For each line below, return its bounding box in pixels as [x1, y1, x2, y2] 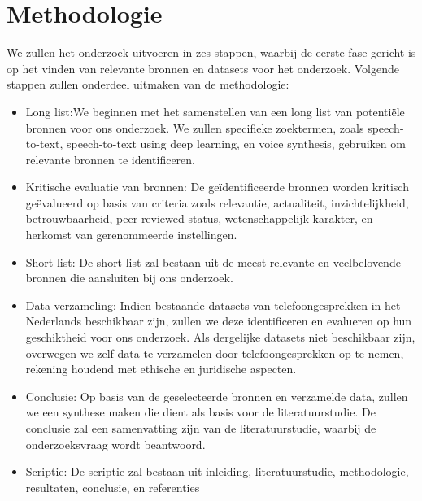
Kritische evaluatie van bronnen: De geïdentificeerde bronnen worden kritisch [25, 178, 409, 195]
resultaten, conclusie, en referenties [25, 478, 200, 495]
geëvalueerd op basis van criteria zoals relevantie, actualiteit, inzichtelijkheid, [25, 194, 409, 211]
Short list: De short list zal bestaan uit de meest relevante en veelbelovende [25, 253, 401, 270]
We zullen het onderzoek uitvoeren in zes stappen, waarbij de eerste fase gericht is [7, 44, 416, 61]
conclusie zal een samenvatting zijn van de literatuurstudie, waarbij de [25, 420, 376, 436]
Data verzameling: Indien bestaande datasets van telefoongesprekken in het [25, 296, 401, 313]
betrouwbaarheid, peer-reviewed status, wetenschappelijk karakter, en [25, 210, 373, 227]
